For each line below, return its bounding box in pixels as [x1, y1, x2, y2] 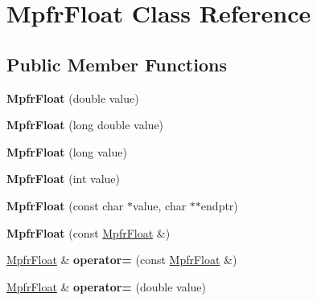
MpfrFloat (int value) [6, 170, 120, 187]
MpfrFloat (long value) [6, 143, 127, 160]
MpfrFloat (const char [6, 197, 124, 214]
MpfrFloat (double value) [6, 89, 139, 106]
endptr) [200, 197, 238, 214]
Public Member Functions [6, 51, 227, 76]
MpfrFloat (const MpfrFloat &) [6, 224, 171, 241]
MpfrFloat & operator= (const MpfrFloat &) [6, 251, 237, 268]
